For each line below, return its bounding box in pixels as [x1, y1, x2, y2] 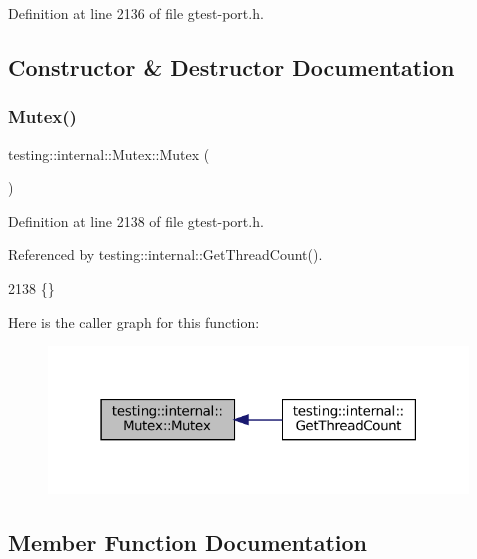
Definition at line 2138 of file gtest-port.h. [8, 210, 264, 231]
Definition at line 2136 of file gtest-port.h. [8, 3, 264, 23]
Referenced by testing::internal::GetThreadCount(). [8, 244, 323, 265]
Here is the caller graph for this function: [8, 311, 260, 332]
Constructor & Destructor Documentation [8, 51, 455, 82]
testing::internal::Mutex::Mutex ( [8, 143, 210, 164]
